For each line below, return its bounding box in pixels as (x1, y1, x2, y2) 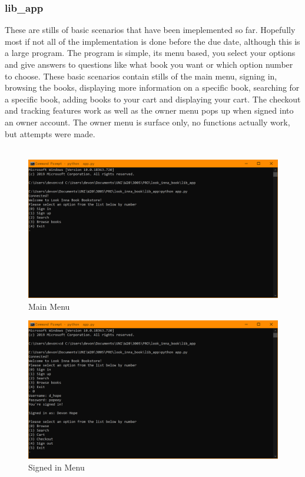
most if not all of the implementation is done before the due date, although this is (5, 35, 300, 47)
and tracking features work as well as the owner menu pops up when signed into (5, 104, 294, 117)
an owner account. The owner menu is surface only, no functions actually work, (5, 115, 290, 128)
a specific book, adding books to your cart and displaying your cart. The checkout (5, 92, 301, 105)
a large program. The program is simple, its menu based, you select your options (5, 47, 296, 59)
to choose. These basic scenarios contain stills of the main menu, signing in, (5, 69, 277, 82)
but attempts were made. (5, 127, 95, 140)
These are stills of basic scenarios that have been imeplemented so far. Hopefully (5, 24, 296, 36)
